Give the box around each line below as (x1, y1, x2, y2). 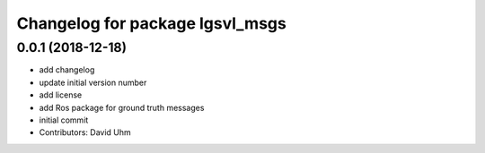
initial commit (39, 115, 89, 125)
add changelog (39, 64, 95, 75)
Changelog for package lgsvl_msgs (16, 13, 287, 33)
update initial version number (39, 77, 147, 88)
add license (39, 89, 83, 100)
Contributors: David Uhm (39, 127, 132, 138)
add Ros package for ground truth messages (39, 102, 205, 113)
